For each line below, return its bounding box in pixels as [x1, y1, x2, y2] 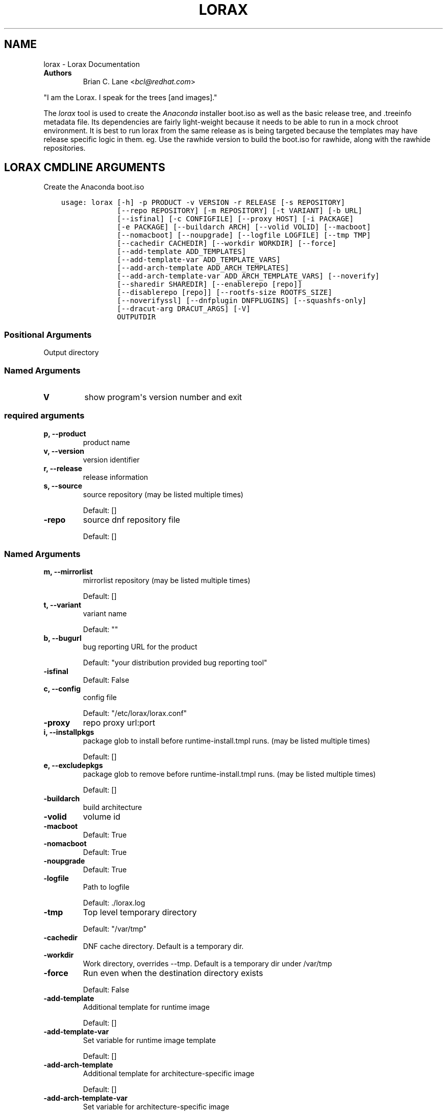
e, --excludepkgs [43, 761, 103, 770]
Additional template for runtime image [83, 1003, 210, 1012]
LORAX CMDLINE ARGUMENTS [4, 161, 165, 174]
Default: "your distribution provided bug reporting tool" [83, 658, 267, 667]
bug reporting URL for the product [83, 642, 197, 652]
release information [83, 472, 148, 481]
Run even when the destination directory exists [83, 968, 263, 979]
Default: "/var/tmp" [83, 924, 147, 934]
